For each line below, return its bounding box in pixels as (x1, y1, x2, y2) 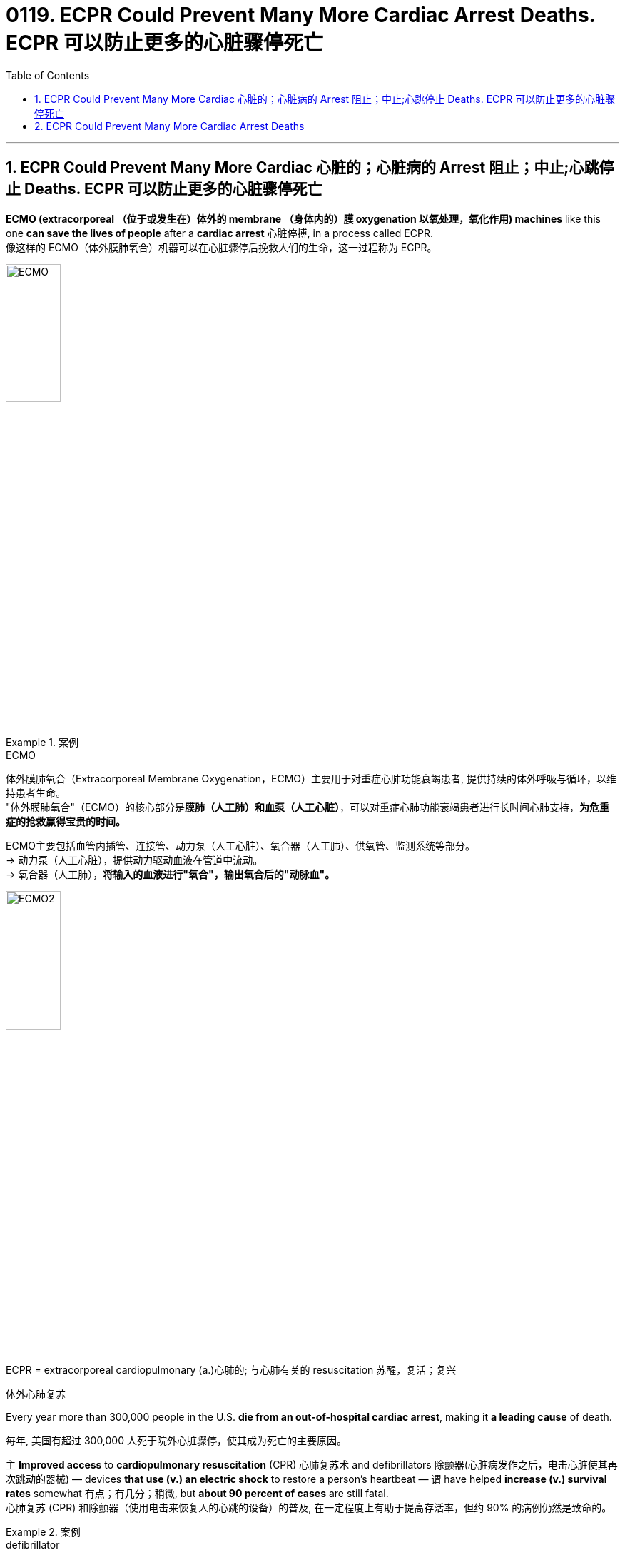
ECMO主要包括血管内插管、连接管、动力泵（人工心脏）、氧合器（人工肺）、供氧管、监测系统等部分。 (6, 840, 475, 852)
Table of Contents (6, 69, 90, 81)
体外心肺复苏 (6, 1387, 66, 1400)
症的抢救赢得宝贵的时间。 (6, 815, 126, 828)
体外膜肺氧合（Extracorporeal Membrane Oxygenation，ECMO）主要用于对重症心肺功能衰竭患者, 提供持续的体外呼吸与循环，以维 (6, 773, 616, 785)
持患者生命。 (6, 787, 66, 800)
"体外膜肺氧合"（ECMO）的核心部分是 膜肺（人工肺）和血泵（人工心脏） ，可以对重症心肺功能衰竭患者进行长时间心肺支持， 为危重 (6, 801, 610, 814)
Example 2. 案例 (6, 1525, 81, 1538)
